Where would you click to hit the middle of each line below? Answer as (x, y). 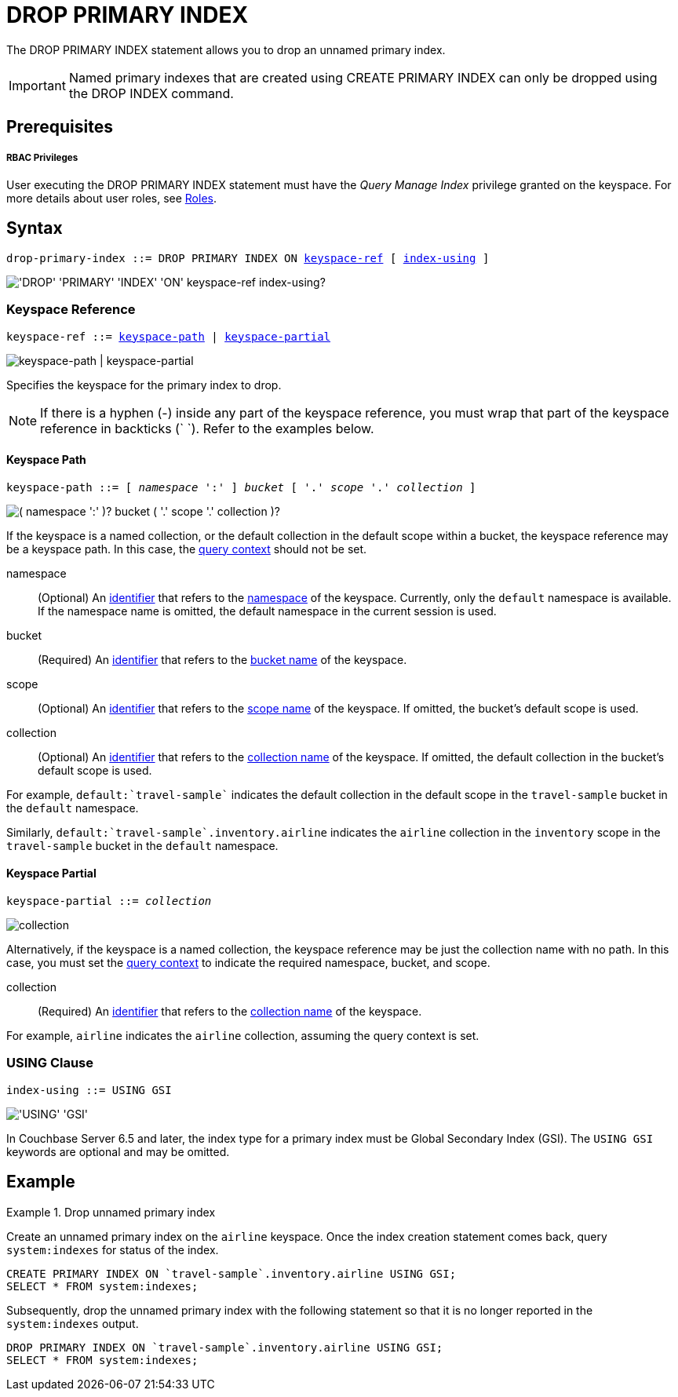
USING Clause (50, 1063)
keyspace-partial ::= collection (109, 901)
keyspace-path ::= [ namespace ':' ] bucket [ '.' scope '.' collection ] (241, 487)
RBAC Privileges (42, 157)
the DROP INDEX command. (151, 93)
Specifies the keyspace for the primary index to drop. (144, 385)
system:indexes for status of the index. (113, 1249)
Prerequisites (60, 127)
